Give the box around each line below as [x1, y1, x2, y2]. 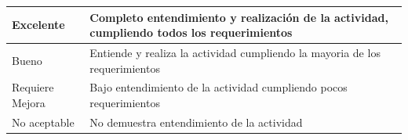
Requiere [12, 79, 54, 95]
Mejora [12, 94, 46, 110]
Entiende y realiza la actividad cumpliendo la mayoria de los [89, 44, 381, 60]
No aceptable [12, 113, 75, 130]
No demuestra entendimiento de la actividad [89, 113, 303, 130]
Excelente [12, 16, 65, 33]
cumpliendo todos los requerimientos [89, 24, 293, 41]
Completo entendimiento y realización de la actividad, [89, 9, 388, 25]
